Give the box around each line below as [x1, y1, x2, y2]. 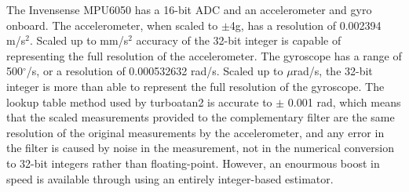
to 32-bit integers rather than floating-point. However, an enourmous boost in [6, 154, 380, 171]
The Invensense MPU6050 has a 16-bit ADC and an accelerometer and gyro [6, 2, 372, 17]
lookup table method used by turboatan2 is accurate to [6, 93, 272, 110]
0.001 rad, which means [287, 93, 401, 110]
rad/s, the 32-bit [293, 63, 373, 79]
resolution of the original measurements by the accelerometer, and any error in [6, 124, 385, 140]
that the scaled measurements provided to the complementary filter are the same [6, 109, 395, 125]
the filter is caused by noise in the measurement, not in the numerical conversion [6, 139, 395, 156]
